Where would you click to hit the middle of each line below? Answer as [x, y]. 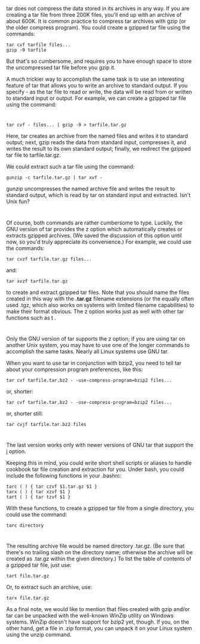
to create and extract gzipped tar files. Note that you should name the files [98, 292]
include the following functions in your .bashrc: [64, 475]
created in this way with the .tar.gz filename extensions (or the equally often [100, 299]
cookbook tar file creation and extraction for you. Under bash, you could [95, 469]
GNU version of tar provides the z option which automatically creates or [95, 229]
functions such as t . [31, 318]
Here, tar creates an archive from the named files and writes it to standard [97, 136]
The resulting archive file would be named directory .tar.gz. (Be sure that [96, 546]
